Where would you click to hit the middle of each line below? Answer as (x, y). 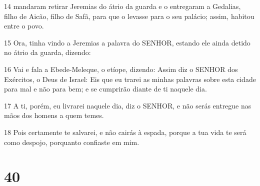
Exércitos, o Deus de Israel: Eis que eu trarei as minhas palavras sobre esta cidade (130, 79)
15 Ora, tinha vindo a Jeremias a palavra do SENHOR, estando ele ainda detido (127, 42)
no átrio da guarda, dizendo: (47, 52)
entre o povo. (24, 26)
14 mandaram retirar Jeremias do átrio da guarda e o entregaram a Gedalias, (122, 6)
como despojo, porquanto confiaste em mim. (72, 142)
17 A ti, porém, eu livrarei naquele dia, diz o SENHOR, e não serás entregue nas (128, 105)
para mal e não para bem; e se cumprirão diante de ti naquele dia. (105, 89)
